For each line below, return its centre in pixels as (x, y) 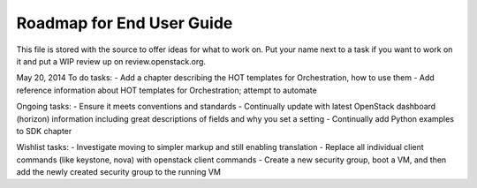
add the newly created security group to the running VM (118, 172)
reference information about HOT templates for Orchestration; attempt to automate (167, 90)
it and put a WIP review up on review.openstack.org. (111, 61)
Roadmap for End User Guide (125, 23)
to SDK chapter (44, 131)
